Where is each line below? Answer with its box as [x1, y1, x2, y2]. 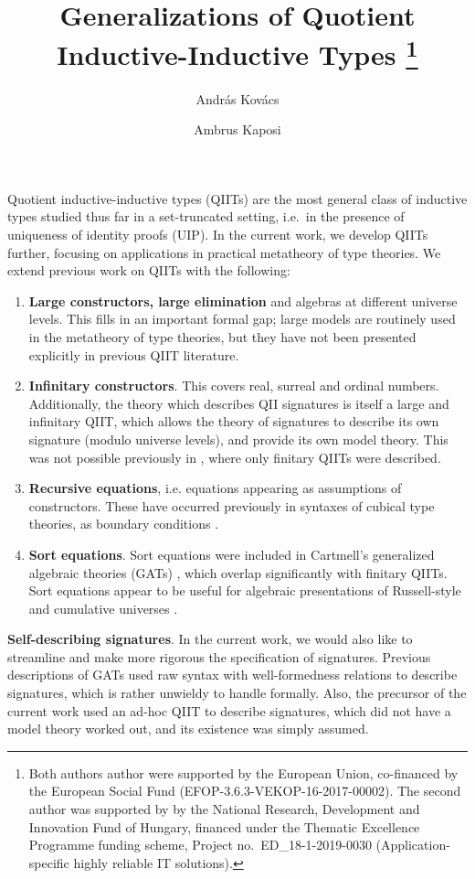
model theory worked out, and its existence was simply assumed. [7, 719, 369, 738]
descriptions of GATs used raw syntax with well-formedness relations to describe [7, 665, 458, 684]
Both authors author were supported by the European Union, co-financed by [28, 763, 459, 782]
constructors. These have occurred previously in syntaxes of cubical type [28, 496, 435, 515]
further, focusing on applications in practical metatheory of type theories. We [7, 242, 441, 262]
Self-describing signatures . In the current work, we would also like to [7, 629, 413, 649]
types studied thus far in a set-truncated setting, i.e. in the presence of [7, 207, 405, 226]
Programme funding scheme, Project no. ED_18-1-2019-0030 [28, 835, 372, 854]
